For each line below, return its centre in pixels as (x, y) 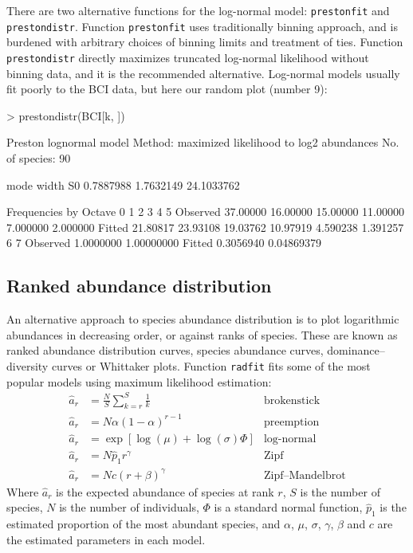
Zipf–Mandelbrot (305, 475)
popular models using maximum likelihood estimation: (139, 381)
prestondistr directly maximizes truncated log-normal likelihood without (188, 57)
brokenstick (292, 400)
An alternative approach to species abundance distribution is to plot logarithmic (203, 319)
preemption (291, 422)
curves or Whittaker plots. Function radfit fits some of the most (211, 365)
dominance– (356, 350)
